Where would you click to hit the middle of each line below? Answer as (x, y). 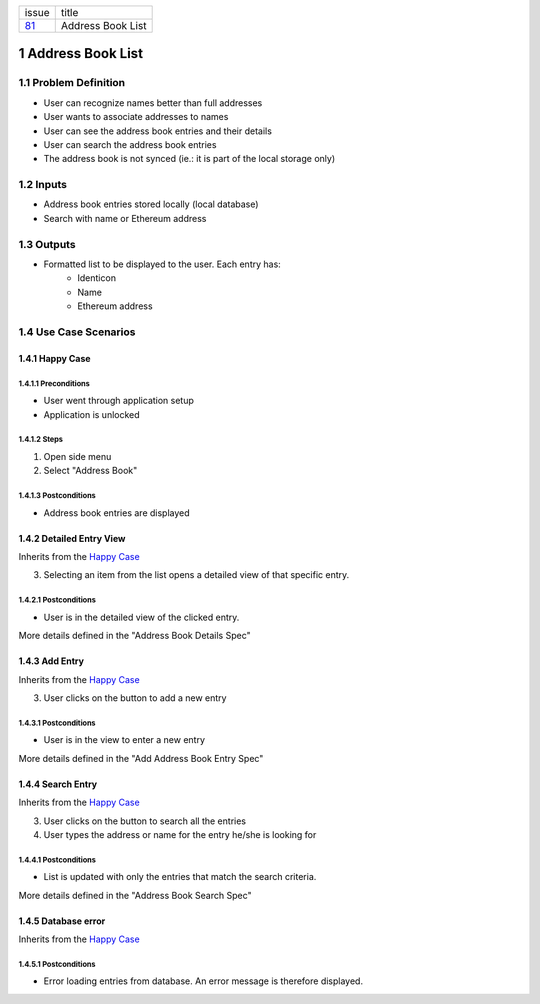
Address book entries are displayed (116, 512)
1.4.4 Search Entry (58, 784)
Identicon (97, 278)
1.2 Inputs (43, 185)
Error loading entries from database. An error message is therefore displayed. (203, 981)
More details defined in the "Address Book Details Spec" (134, 636)
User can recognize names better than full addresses (153, 102)
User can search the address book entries (130, 144)
